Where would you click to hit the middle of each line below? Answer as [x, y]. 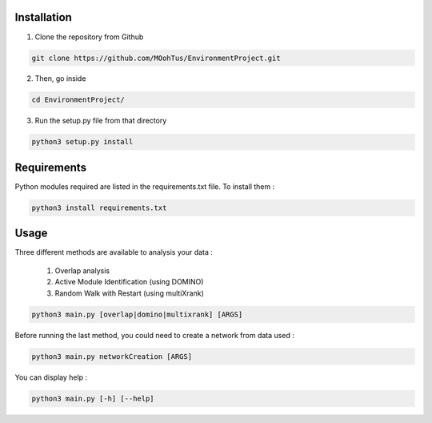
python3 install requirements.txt [99, 207]
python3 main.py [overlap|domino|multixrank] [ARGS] [137, 314]
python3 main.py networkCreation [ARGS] [112, 356]
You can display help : [51, 377]
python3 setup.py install [82, 142]
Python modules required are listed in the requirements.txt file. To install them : [145, 186]
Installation [43, 17]
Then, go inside [60, 79]
